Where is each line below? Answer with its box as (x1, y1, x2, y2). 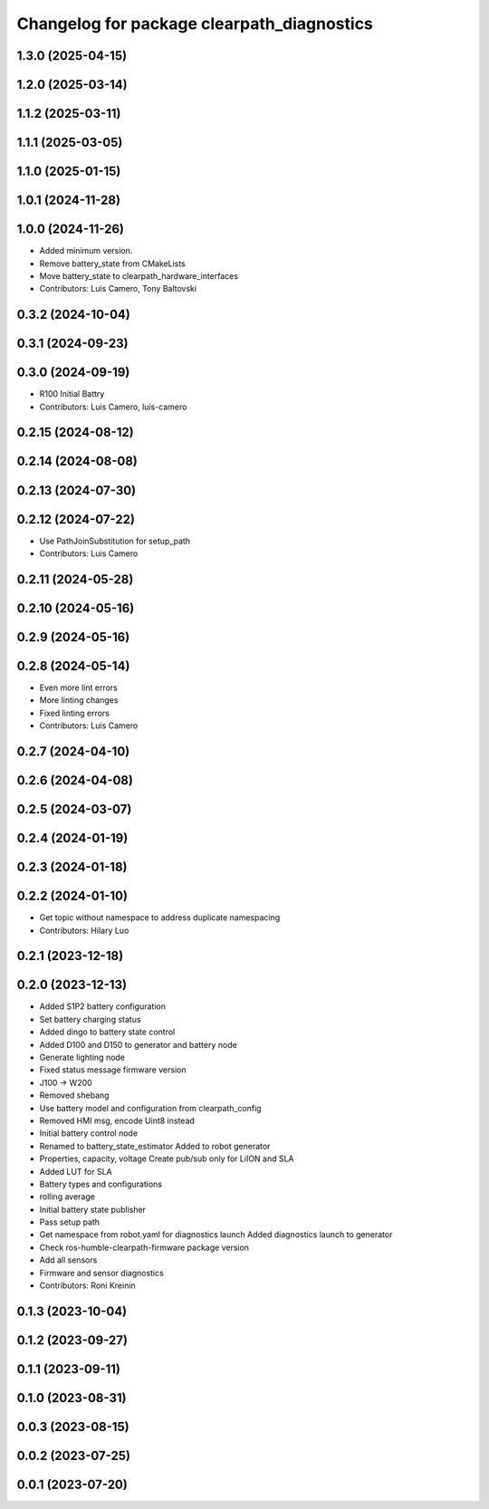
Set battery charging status (39, 1014, 141, 1024)
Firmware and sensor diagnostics (39, 1267, 165, 1278)
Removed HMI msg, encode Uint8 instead (39, 1115, 195, 1126)
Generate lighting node (39, 1052, 126, 1062)
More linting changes (39, 695, 119, 706)
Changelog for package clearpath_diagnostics (16, 14, 373, 34)
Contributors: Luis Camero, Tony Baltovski (39, 284, 197, 294)
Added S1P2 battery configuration (39, 1001, 167, 1012)
